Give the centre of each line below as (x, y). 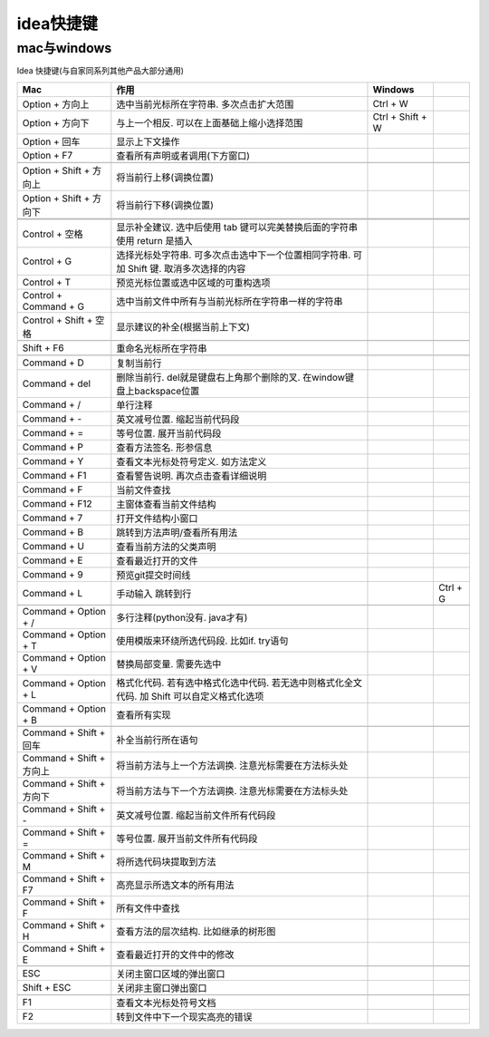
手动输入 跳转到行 (154, 594)
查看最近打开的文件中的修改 (175, 955)
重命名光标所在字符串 (162, 348)
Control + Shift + (58, 320)
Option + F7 (48, 155)
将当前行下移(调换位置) (165, 205)
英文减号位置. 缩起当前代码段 (178, 419)
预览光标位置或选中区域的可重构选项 (193, 283)
